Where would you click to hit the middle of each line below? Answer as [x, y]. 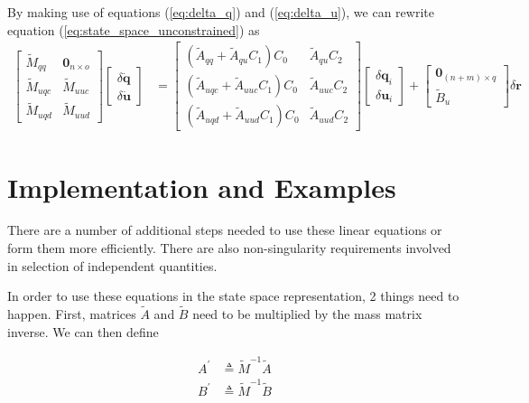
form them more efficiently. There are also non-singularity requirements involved [229, 248]
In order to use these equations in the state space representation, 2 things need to [233, 296]
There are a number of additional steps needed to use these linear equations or [225, 230]
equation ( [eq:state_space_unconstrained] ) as [134, 29]
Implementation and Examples [202, 187]
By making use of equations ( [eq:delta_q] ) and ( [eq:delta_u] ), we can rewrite [221, 12]
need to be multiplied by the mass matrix [307, 314]
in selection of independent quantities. [112, 265]
